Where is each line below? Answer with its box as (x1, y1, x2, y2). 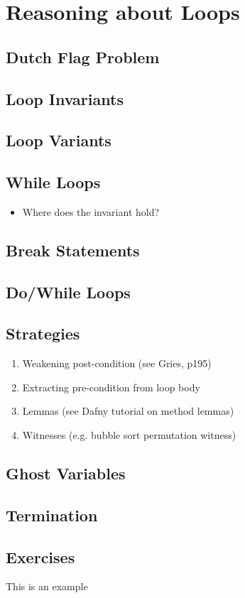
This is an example (6, 579, 88, 594)
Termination (6, 504, 98, 526)
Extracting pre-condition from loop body (22, 379, 200, 394)
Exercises (6, 545, 75, 567)
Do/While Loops (6, 281, 131, 303)
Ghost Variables (6, 462, 126, 484)
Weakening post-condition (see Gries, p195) (22, 356, 212, 371)
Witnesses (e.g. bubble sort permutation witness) (22, 428, 236, 442)
